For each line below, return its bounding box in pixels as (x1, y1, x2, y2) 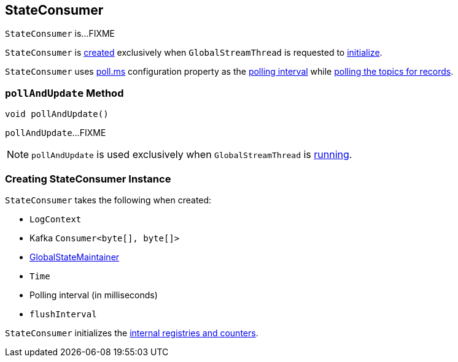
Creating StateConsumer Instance (5, 172, 171, 185)
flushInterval (29, 309, 97, 319)
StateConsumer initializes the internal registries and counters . (5, 327, 258, 338)
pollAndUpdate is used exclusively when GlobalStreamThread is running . (31, 148, 352, 161)
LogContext (29, 214, 82, 224)
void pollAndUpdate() (5, 109, 109, 119)
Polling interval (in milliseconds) (29, 289, 158, 300)
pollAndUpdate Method (5, 86, 124, 99)
